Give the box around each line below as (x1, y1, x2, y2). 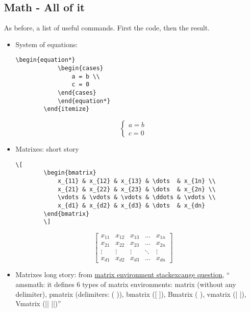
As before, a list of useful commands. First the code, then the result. (4, 23, 210, 33)
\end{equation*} (57, 97, 111, 104)
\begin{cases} (57, 65, 103, 72)
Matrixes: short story (15, 143, 79, 154)
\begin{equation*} (15, 56, 75, 64)
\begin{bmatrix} (44, 169, 97, 177)
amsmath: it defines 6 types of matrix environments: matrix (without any (15, 279, 236, 289)
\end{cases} (57, 89, 97, 97)
